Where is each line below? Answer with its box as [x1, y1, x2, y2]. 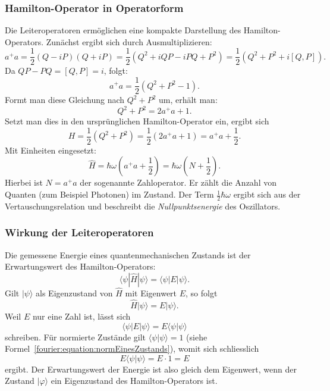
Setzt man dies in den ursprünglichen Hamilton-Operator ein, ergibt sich [5, 115, 269, 127]
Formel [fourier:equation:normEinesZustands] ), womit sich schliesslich [5, 342, 259, 355]
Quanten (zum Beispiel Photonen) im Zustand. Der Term [5, 188, 214, 201]
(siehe [186, 330, 208, 343]
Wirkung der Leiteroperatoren [5, 225, 154, 240]
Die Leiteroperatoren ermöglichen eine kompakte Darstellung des [5, 24, 241, 36]
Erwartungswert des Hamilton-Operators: [5, 260, 156, 273]
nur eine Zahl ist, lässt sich [32, 309, 131, 322]
